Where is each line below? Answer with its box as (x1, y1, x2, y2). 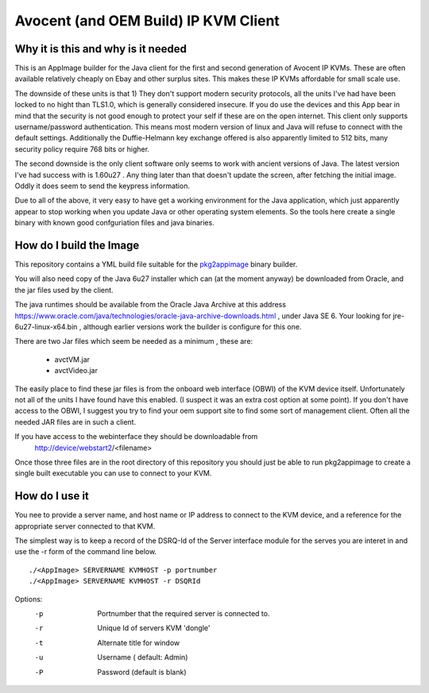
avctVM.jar (54, 354, 91, 364)
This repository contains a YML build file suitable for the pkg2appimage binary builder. (14, 260, 298, 269)
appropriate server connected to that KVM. (14, 521, 156, 531)
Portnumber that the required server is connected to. (97, 608, 270, 618)
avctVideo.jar (54, 366, 99, 375)
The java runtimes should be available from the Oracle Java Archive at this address (14, 300, 286, 310)
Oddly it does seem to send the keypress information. (14, 181, 191, 191)
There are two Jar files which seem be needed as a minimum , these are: (14, 337, 253, 346)
